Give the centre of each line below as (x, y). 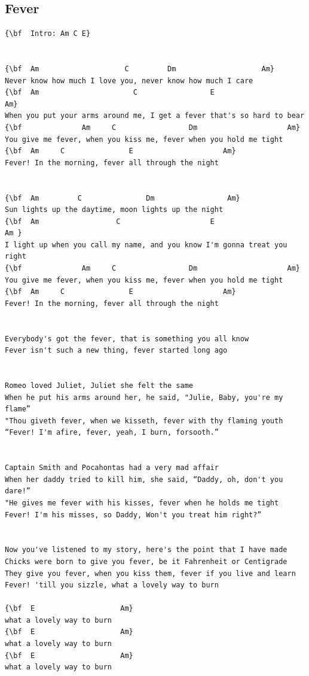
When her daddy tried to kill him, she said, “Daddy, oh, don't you (144, 479)
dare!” (18, 491)
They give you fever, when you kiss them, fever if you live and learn (150, 573)
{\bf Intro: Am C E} (48, 34)
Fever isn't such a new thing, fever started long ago (116, 351)
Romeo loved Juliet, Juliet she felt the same (99, 386)
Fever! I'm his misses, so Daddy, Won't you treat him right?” (133, 515)
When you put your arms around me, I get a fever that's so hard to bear (155, 116)
